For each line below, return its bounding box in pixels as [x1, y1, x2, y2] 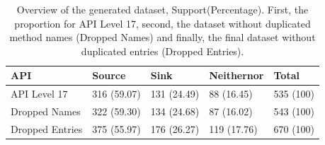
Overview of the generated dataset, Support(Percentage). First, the [16, 2, 309, 16]
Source [92, 68, 126, 83]
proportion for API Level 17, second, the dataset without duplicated [14, 16, 311, 30]
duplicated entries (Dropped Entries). [81, 43, 244, 58]
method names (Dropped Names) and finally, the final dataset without [9, 30, 316, 45]
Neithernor [209, 68, 264, 83]
